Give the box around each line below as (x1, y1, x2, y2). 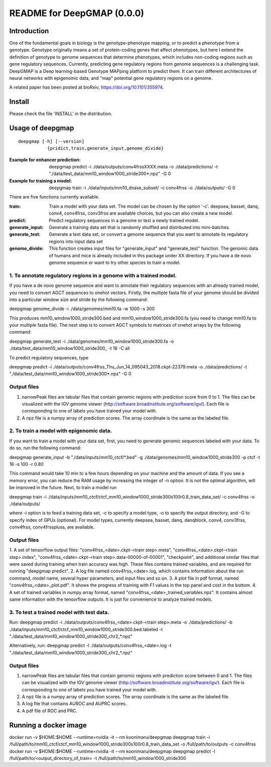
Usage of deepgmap (9, 124, 74, 133)
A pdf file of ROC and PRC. (22, 708, 78, 714)
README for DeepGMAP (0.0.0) (9, 8, 145, 19)
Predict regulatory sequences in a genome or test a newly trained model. (49, 217, 200, 223)
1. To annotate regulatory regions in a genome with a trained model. (9, 272, 177, 279)
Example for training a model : (9, 177, 72, 183)
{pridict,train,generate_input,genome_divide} (47, 146, 164, 151)
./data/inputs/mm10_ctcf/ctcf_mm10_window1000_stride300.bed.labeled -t (9, 626, 163, 632)
